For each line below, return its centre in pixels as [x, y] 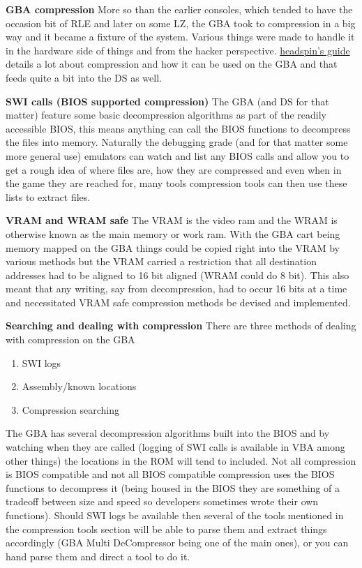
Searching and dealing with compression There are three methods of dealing [181, 326]
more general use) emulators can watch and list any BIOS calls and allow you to [178, 155]
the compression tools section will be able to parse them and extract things [166, 529]
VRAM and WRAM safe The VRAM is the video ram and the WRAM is [172, 220]
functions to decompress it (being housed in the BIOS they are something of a [173, 487]
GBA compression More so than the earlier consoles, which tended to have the [179, 9]
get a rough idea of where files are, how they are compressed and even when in [174, 169]
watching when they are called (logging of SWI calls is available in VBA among [175, 447]
